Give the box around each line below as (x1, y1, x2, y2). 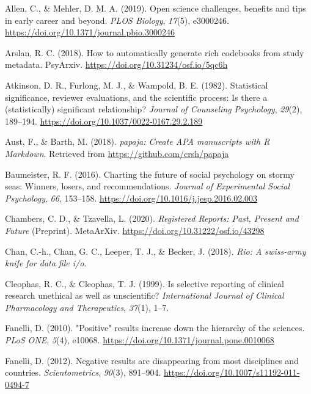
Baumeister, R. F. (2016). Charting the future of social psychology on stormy (5, 167, 295, 180)
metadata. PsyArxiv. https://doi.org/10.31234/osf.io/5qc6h (5, 58, 228, 71)
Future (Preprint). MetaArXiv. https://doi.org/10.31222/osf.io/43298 (5, 224, 265, 236)
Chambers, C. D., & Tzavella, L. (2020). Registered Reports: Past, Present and (5, 212, 299, 225)
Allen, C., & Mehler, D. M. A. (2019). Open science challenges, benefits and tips (5, 2, 306, 14)
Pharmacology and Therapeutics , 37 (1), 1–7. (5, 301, 169, 313)
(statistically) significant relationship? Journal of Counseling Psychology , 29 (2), (5, 103, 302, 115)
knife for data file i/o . (5, 257, 87, 269)
